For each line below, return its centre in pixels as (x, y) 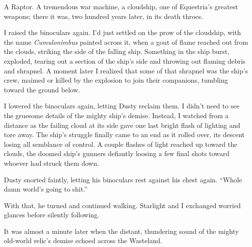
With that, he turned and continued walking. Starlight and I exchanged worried (122, 205)
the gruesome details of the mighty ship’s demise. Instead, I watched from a (116, 115)
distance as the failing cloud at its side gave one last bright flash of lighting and (122, 125)
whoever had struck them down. (52, 163)
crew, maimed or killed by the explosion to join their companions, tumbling (116, 80)
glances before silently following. (52, 215)
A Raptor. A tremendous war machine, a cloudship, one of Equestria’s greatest (121, 6)
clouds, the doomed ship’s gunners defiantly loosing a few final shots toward (117, 153)
